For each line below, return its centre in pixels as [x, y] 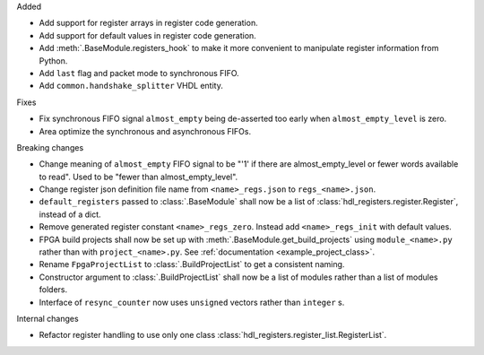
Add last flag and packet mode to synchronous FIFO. [139, 73]
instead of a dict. [70, 214]
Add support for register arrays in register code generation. [149, 23]
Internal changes [48, 318]
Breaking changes [50, 147]
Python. [53, 61]
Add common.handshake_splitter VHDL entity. [131, 86]
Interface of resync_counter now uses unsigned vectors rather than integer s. [192, 302]
